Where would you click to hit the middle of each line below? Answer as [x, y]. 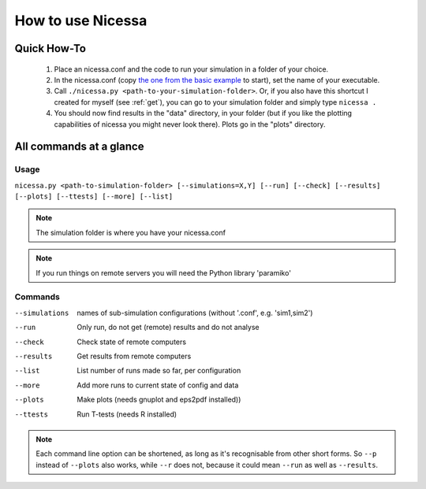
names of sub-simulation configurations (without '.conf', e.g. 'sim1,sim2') [195, 313]
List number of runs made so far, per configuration [159, 371]
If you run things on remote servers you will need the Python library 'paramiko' [164, 272]
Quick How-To [50, 48]
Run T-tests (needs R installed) [127, 414]
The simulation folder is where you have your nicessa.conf [131, 232]
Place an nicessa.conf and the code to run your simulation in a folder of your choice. [191, 69]
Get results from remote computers [134, 356]
